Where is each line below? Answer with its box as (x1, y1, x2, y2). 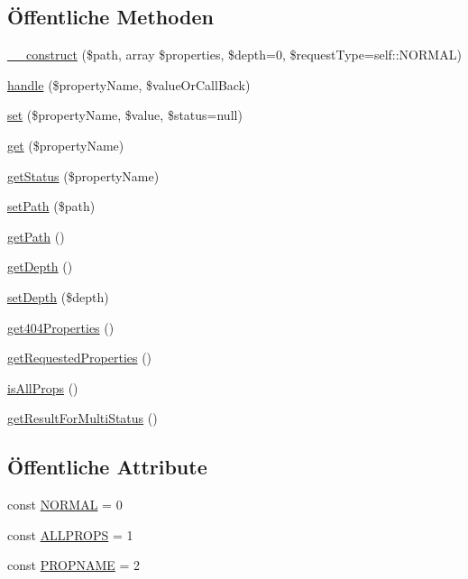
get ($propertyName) (7, 135, 124, 154)
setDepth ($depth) (7, 287, 109, 306)
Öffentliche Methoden (7, 3, 214, 31)
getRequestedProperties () (7, 348, 152, 367)
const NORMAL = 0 (7, 495, 123, 514)
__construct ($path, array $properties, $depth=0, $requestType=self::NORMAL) (7, 45, 462, 64)
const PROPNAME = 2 (7, 556, 141, 574)
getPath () (7, 226, 65, 245)
